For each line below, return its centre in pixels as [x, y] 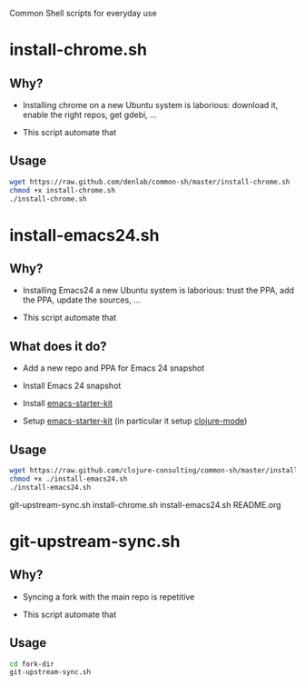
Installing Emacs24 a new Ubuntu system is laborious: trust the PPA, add [158, 291]
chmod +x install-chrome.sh [63, 190]
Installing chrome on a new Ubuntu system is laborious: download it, [150, 105]
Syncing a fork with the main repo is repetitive [108, 597]
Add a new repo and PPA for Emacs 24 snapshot [113, 368]
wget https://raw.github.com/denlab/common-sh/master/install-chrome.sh [150, 182]
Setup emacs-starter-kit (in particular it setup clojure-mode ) [135, 421]
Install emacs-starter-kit [68, 403]
